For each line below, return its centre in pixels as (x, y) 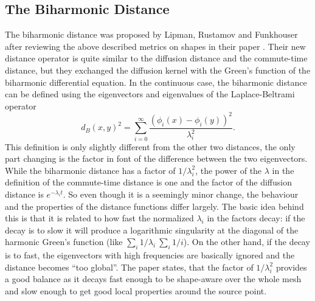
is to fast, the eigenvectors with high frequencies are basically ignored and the (150, 255)
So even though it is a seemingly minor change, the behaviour (183, 194)
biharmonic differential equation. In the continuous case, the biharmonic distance (156, 82)
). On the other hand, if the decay (247, 242)
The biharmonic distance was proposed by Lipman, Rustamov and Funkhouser (151, 34)
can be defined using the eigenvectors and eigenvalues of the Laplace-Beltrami (150, 94)
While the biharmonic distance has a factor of (90, 170)
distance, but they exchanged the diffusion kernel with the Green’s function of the (158, 70)
